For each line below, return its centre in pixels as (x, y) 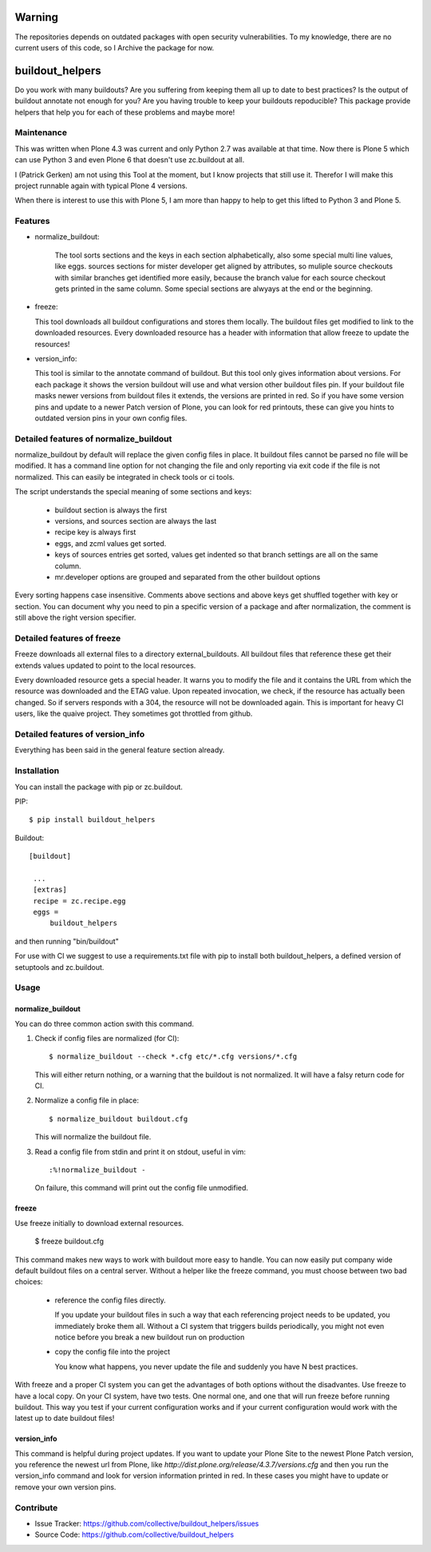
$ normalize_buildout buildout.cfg (119, 1119)
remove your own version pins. (65, 1486)
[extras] (50, 890)
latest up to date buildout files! (65, 1418)
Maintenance (41, 133)
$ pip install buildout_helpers (92, 820)
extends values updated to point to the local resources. (105, 665)
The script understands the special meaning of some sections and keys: (133, 492)
